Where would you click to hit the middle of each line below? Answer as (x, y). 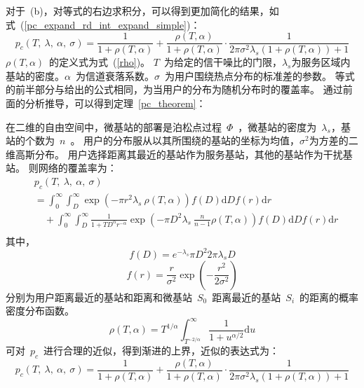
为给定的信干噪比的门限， (223, 62)
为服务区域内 (321, 62)
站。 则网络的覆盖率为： (61, 168)
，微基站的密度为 (277, 126)
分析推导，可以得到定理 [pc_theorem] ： (115, 103)
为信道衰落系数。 (115, 75)
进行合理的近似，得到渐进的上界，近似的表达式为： (162, 351)
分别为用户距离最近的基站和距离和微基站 (99, 297)
